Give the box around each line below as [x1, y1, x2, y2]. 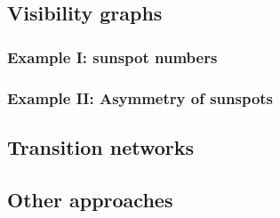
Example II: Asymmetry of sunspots [7, 86, 274, 109]
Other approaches [7, 185, 173, 213]
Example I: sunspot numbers [7, 45, 218, 68]
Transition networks [7, 133, 195, 160]
